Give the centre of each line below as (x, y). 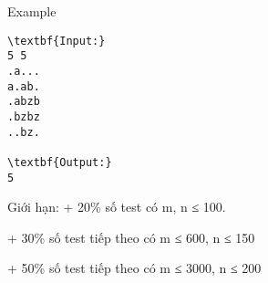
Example (32, 11)
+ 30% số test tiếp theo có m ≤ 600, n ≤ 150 (131, 237)
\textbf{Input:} (57, 41)
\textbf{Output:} (60, 162)
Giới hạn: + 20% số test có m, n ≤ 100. (117, 207)
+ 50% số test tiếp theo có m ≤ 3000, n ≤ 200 (134, 268)
